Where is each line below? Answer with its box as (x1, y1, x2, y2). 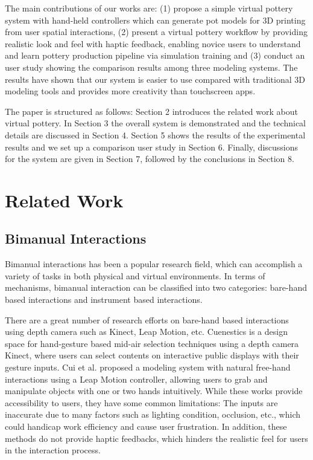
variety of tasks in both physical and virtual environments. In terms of (5, 269, 265, 282)
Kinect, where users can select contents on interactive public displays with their (5, 349, 299, 361)
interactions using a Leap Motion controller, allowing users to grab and (5, 372, 268, 385)
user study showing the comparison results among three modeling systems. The (5, 60, 298, 73)
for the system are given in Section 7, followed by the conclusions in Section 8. (5, 152, 294, 165)
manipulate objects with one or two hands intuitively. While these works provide (5, 384, 303, 397)
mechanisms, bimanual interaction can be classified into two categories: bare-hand (5, 281, 307, 294)
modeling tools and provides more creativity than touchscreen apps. (5, 85, 256, 97)
